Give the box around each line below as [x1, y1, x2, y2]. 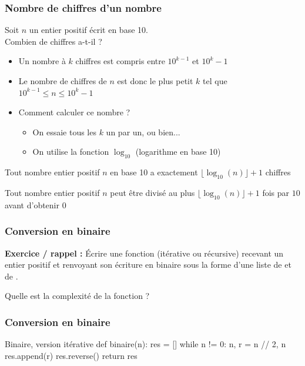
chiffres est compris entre [75, 55, 165, 67]
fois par [262, 186, 290, 198]
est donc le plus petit [117, 75, 193, 86]
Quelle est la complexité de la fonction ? [5, 290, 150, 302]
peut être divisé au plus [110, 186, 195, 198]
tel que [203, 75, 227, 86]
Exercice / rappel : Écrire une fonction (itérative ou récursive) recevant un [5, 247, 284, 259]
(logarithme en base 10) [135, 145, 221, 158]
